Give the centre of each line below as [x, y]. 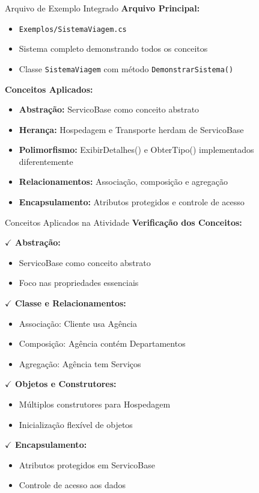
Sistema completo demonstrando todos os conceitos [113, 48]
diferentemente [46, 161]
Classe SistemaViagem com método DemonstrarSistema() [126, 68]
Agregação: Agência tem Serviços [80, 363]
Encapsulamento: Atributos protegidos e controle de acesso [132, 202]
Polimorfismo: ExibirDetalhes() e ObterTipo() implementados [136, 150]
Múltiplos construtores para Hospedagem [95, 404]
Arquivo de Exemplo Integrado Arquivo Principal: [102, 8]
